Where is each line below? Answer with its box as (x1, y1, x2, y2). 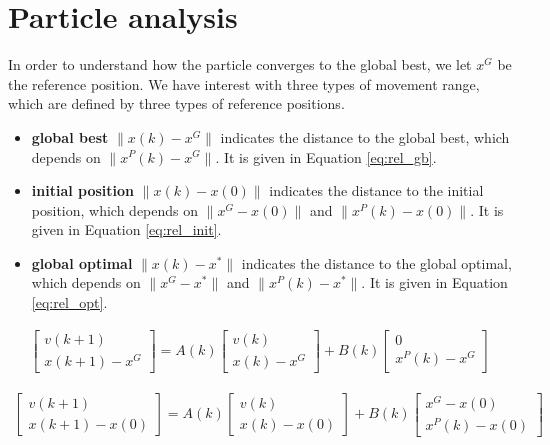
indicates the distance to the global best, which (220, 126, 510, 147)
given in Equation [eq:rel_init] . (31, 219, 222, 240)
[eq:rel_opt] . (31, 292, 108, 313)
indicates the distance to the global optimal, (241, 252, 512, 273)
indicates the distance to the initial (269, 180, 484, 201)
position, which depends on (31, 199, 199, 220)
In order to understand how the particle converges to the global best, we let (8, 54, 472, 75)
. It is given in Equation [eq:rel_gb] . (215, 146, 437, 167)
